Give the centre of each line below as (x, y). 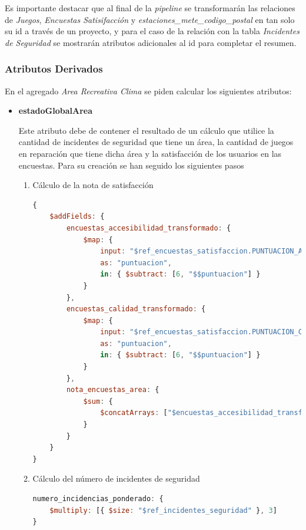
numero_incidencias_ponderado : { (98, 499)
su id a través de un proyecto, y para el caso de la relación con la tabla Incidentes (152, 31)
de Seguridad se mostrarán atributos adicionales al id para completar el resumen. (151, 42)
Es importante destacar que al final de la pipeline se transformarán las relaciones (150, 8)
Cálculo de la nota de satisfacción (93, 185)
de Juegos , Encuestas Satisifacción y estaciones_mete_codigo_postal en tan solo (150, 19)
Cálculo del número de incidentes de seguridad (116, 478)
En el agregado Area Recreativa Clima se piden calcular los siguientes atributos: (148, 90)
